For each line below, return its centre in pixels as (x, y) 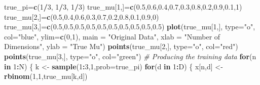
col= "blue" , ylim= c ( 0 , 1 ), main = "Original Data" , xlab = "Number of (112, 36)
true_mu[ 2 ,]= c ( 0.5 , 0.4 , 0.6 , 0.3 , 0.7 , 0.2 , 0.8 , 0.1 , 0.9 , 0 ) (82, 16)
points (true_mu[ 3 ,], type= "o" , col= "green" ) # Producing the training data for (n (130, 56)
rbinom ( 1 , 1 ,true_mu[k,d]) (46, 76)
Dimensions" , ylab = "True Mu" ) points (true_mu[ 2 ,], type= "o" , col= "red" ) (121, 46)
